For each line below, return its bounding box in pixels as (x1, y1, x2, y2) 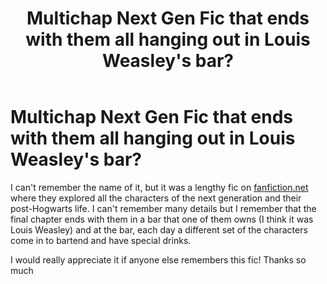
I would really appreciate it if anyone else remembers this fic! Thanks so (10, 253, 307, 266)
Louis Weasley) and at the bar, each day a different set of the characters (10, 223, 308, 236)
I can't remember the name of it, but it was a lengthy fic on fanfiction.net (10, 181, 309, 193)
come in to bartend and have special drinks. (10, 234, 192, 246)
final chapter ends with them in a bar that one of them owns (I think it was (10, 213, 314, 225)
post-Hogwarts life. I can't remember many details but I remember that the (10, 202, 317, 214)
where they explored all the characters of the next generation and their (10, 192, 302, 204)
